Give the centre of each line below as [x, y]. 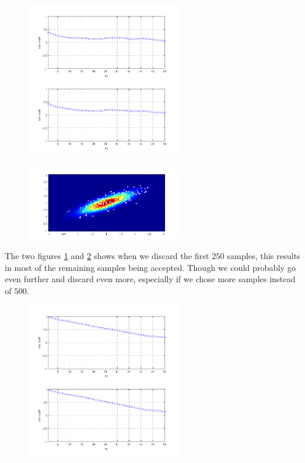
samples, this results [263, 256]
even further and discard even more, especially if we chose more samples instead [150, 279]
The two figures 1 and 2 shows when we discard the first [107, 256]
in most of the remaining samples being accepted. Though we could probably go [150, 267]
